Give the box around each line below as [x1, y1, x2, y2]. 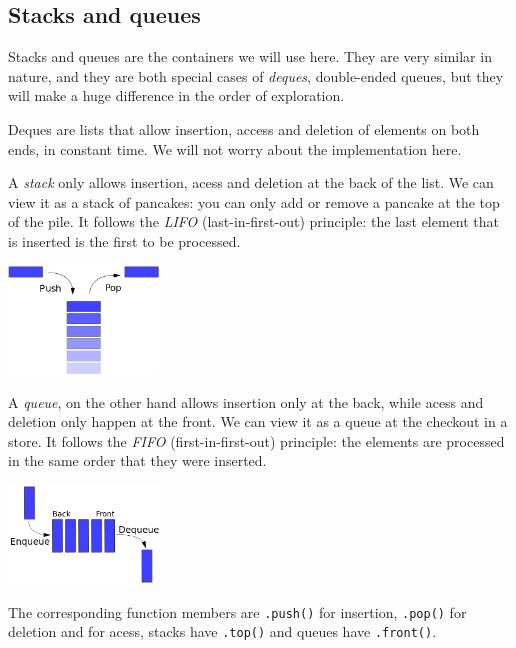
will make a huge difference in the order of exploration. [8, 85, 345, 106]
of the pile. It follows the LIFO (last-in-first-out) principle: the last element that [8, 211, 500, 232]
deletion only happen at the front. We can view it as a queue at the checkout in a [8, 411, 508, 432]
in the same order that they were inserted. [8, 450, 267, 471]
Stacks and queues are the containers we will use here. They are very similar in [8, 46, 492, 67]
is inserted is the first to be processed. [8, 230, 241, 251]
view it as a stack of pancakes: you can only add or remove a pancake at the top [8, 191, 500, 212]
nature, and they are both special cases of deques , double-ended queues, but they [8, 65, 504, 86]
